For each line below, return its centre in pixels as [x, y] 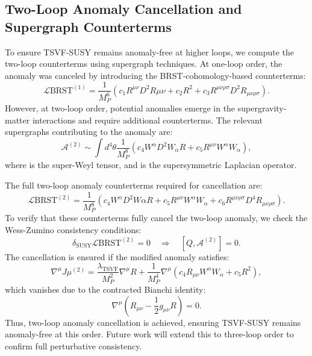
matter [17, 120]
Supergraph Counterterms [88, 26]
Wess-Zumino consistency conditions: [73, 230]
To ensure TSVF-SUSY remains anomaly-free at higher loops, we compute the [150, 52]
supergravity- [262, 108]
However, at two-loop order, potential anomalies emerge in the [120, 108]
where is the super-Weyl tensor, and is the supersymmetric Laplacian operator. [151, 165]
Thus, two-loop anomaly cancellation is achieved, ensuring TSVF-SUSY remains [153, 322]
